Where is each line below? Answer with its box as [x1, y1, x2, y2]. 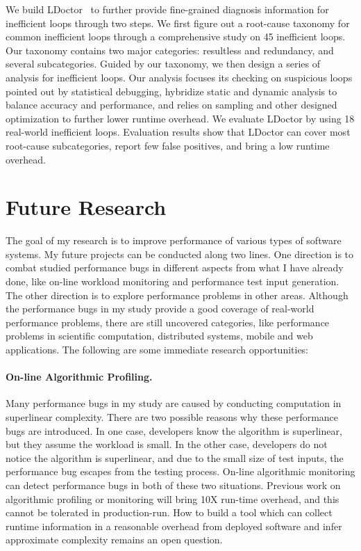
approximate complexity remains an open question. [6, 532, 223, 547]
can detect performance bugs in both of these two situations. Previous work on [6, 477, 341, 492]
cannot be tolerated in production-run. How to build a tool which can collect [6, 505, 333, 520]
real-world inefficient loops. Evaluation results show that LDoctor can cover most [6, 125, 351, 139]
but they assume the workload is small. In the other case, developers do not [6, 437, 328, 452]
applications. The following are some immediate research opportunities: [6, 342, 309, 356]
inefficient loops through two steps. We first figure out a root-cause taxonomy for [6, 15, 350, 30]
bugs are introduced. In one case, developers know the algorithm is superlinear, [6, 423, 342, 438]
